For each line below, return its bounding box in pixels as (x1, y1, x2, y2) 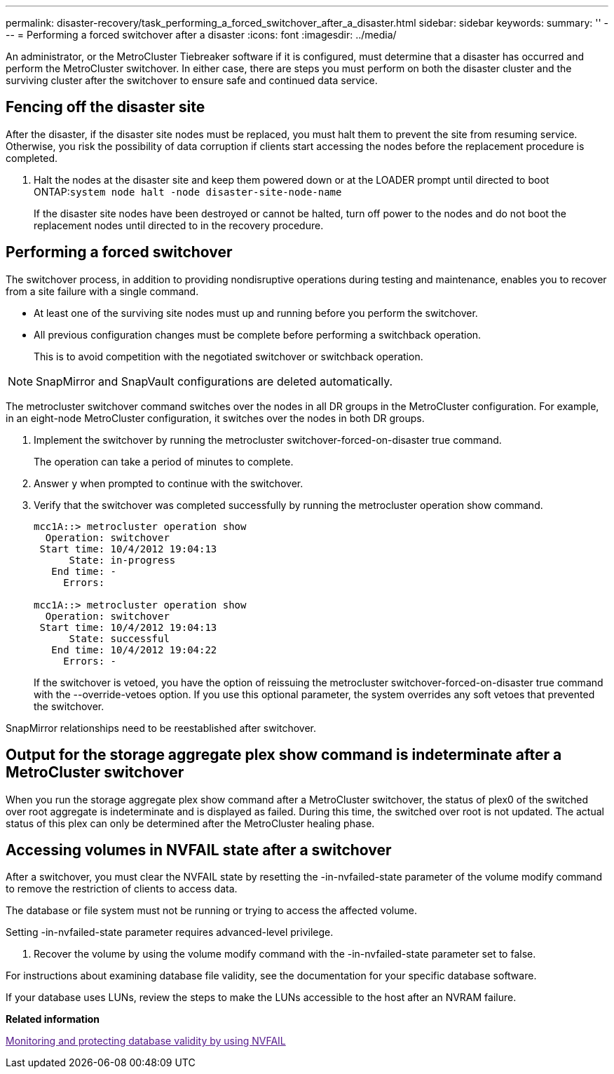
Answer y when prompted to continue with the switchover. (34, 477, 303, 489)
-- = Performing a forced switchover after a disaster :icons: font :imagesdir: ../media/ (6, 29, 397, 41)
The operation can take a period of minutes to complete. (34, 455, 294, 468)
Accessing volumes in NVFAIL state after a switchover (6, 841, 392, 859)
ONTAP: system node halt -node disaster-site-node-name (34, 185, 342, 198)
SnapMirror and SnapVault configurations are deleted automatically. (36, 374, 393, 388)
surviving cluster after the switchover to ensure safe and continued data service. (6, 74, 378, 86)
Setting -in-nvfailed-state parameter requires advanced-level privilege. (6, 926, 334, 939)
